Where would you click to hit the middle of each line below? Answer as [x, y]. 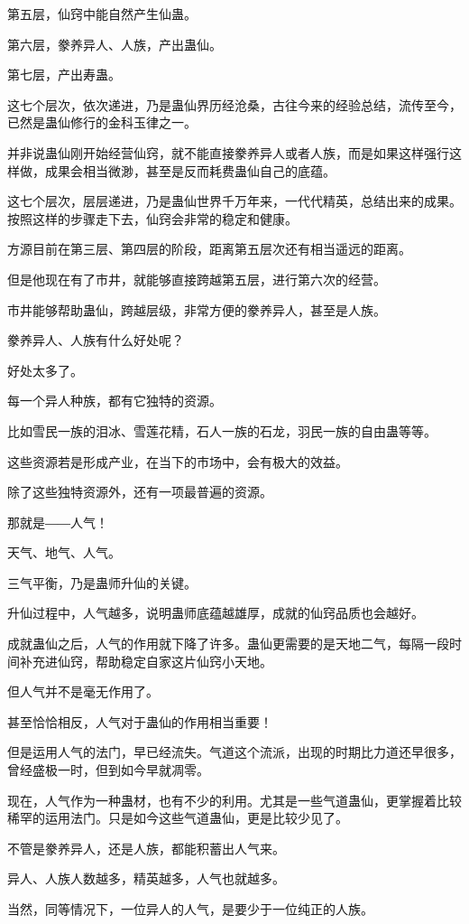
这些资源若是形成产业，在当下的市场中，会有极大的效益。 [178, 461]
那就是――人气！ [58, 522]
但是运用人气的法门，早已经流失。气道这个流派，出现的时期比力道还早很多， [234, 752]
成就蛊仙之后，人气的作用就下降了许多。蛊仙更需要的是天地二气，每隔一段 [228, 644]
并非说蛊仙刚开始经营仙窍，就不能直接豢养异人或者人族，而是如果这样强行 [228, 152]
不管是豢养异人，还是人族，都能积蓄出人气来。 [146, 848]
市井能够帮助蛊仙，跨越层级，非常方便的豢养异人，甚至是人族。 [197, 309]
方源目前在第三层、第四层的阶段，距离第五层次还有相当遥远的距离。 [209, 249]
